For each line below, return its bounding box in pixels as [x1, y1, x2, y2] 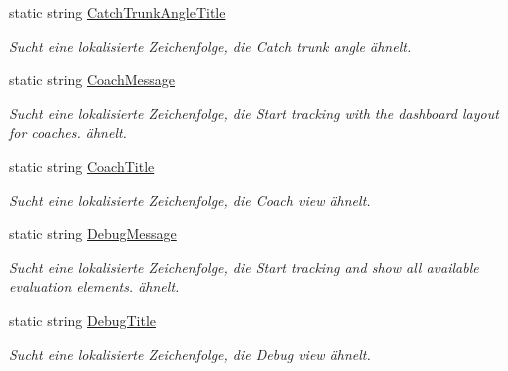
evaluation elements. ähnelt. [9, 276, 180, 297]
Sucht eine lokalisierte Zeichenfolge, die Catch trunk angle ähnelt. [9, 35, 412, 56]
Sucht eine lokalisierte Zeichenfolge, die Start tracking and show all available [9, 256, 479, 277]
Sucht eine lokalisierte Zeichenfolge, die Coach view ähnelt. [9, 189, 371, 210]
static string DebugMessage [9, 223, 177, 244]
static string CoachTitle [9, 155, 155, 176]
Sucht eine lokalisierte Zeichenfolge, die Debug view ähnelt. [9, 343, 371, 364]
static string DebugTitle [9, 309, 157, 330]
